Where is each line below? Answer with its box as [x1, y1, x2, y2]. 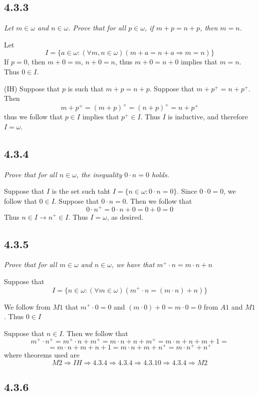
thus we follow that [4, 111, 63, 122]
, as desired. [107, 211, 144, 222]
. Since [177, 186, 197, 196]
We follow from [4, 301, 50, 312]
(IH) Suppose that [4, 83, 60, 93]
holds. [151, 169, 169, 179]
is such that [68, 83, 104, 93]
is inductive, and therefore [168, 111, 248, 122]
